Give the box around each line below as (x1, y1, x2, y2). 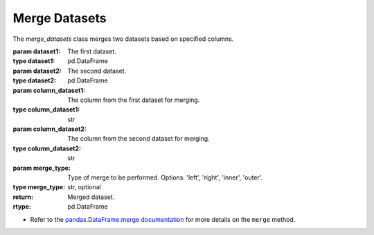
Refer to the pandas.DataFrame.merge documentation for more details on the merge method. (30, 215, 296, 223)
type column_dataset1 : (12, 105, 80, 114)
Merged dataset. (67, 193, 115, 201)
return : (12, 193, 34, 201)
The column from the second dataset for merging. (67, 134, 211, 143)
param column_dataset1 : (12, 86, 86, 94)
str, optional (67, 183, 102, 191)
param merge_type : (12, 164, 71, 172)
